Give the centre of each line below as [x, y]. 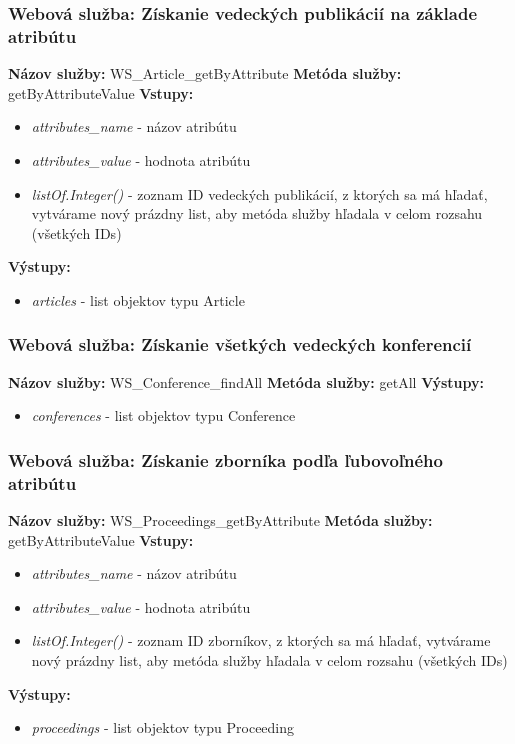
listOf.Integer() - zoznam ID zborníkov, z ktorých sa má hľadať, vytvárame [261, 640]
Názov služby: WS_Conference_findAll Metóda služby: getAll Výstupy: [246, 381]
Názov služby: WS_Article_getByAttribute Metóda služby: [205, 73]
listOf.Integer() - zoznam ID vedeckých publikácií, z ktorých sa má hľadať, [259, 193]
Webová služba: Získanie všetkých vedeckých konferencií [240, 344]
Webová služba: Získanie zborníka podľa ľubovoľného [225, 459]
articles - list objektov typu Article [138, 299]
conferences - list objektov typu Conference [163, 415]
